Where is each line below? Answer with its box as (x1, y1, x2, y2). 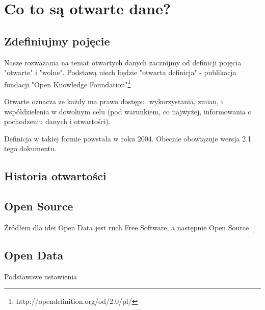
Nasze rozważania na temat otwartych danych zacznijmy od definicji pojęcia (4, 57, 242, 67)
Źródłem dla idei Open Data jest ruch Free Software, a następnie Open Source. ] (4, 222, 255, 232)
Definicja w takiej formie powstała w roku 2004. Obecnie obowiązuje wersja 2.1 (4, 133, 252, 144)
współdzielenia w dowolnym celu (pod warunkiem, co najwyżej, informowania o (4, 106, 252, 116)
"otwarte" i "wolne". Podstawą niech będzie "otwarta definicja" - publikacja (4, 67, 236, 78)
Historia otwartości (4, 168, 107, 184)
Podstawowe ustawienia (4, 271, 77, 281)
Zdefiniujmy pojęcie (4, 33, 110, 49)
